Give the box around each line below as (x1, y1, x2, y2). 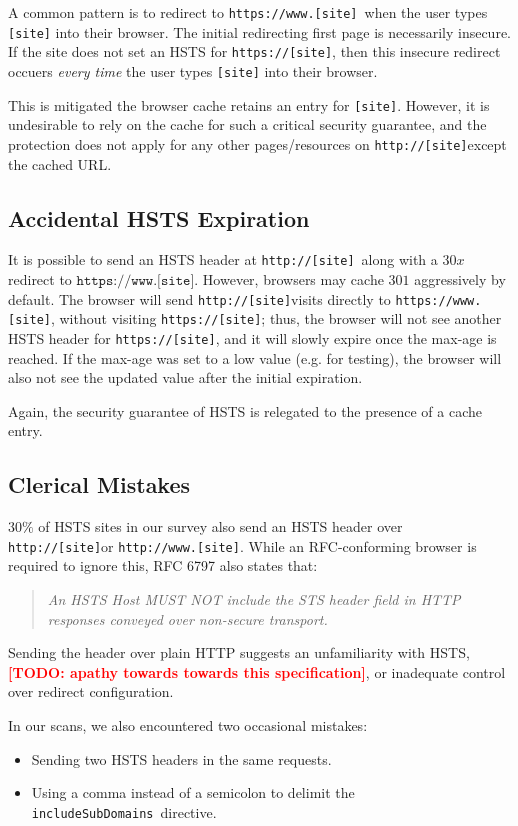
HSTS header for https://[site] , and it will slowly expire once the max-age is (8, 327, 497, 348)
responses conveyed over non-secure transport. (47, 608, 328, 629)
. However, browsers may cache (194, 268, 384, 289)
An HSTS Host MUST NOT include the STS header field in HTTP (47, 588, 461, 609)
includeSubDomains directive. (31, 801, 217, 822)
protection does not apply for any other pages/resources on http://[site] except (8, 133, 507, 154)
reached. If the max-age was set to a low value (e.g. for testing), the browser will (8, 347, 502, 368)
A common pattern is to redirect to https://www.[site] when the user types (8, 2, 488, 22)
